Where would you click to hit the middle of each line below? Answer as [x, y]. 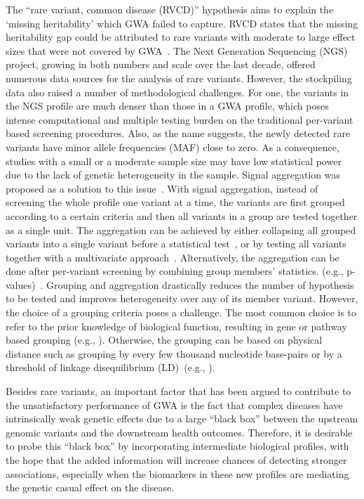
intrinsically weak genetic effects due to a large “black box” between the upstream [182, 419]
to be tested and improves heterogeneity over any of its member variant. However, [182, 298]
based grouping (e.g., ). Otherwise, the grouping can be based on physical [164, 340]
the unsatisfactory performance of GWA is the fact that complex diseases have [174, 404]
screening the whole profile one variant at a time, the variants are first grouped [175, 202]
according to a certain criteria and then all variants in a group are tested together [182, 215]
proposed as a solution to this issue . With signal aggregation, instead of [162, 188]
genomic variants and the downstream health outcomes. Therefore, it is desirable [179, 432]
